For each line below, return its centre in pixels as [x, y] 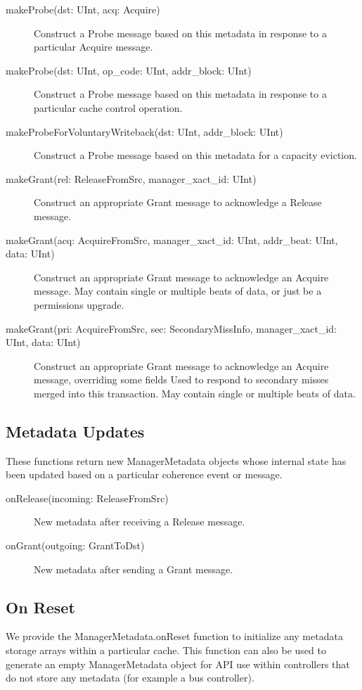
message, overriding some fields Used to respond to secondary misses [181, 379]
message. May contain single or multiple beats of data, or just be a [178, 291]
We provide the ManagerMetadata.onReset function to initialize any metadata [174, 636]
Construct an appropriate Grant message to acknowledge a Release [178, 202]
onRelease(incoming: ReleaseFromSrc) [87, 498]
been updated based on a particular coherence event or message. [144, 474]
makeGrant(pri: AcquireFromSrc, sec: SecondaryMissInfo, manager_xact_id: [172, 328]
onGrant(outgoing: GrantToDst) [75, 545]
